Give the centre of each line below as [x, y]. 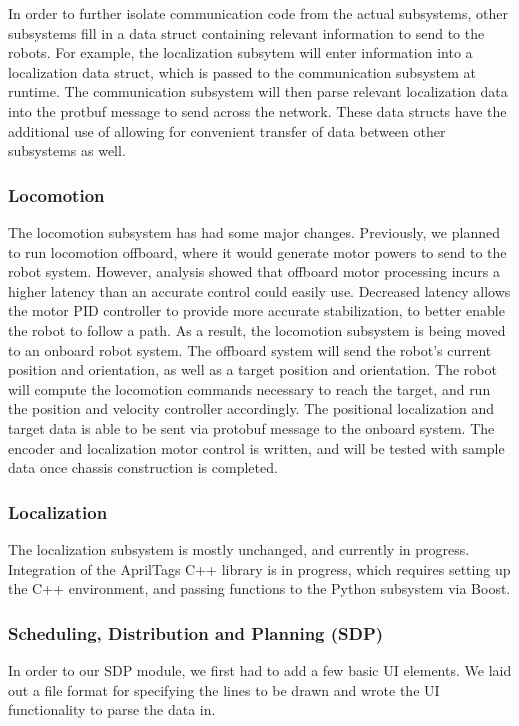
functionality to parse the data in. [112, 709]
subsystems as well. [67, 150]
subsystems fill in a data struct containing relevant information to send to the [246, 32]
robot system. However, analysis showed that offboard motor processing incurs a [254, 271]
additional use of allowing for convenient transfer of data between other [227, 130]
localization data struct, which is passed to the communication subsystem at [242, 71]
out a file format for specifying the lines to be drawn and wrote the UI [224, 689]
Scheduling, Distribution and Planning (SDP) [196, 632]
